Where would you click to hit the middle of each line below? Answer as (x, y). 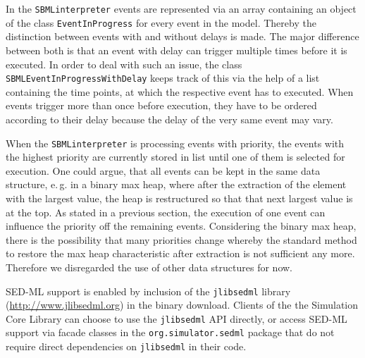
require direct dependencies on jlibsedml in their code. (126, 346)
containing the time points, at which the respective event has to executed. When (180, 91)
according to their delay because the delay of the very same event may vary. (169, 119)
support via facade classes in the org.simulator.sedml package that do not (170, 332)
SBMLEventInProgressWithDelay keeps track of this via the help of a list (163, 78)
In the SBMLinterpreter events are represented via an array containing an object (181, 8)
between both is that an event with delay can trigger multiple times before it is (177, 50)
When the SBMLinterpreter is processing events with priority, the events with (175, 143)
